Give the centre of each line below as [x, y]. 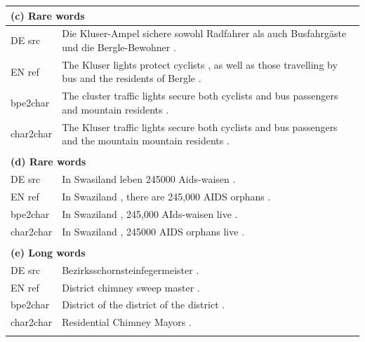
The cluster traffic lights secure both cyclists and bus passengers [200, 96]
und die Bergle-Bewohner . [119, 47]
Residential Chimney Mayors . [127, 322]
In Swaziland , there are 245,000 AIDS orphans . [166, 197]
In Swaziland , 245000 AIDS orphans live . [153, 231]
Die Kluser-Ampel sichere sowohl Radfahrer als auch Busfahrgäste [204, 33]
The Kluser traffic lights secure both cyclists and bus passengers [200, 126]
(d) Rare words [48, 162]
